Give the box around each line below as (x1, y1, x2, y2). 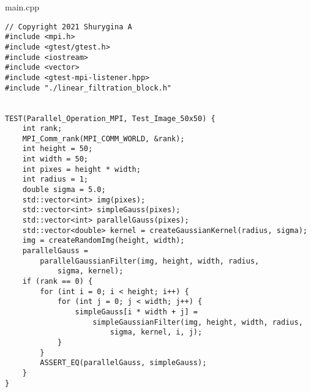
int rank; (22, 124, 62, 133)
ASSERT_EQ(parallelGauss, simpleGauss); (40, 358, 207, 368)
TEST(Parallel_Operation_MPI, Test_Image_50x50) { (5, 114, 215, 123)
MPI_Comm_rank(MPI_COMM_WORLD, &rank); (22, 134, 185, 143)
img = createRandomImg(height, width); (22, 236, 185, 245)
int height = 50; (22, 144, 93, 153)
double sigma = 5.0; (22, 185, 106, 194)
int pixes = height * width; (22, 165, 141, 174)
